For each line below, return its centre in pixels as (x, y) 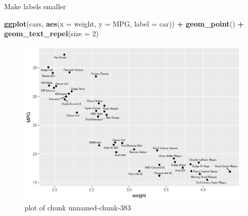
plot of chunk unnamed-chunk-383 (78, 208)
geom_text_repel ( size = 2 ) (51, 33)
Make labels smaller (35, 6)
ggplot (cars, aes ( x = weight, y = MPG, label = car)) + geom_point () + (124, 23)
